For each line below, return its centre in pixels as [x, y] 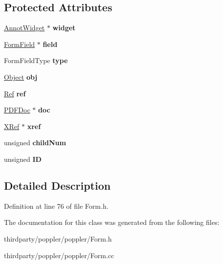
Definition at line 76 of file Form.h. [56, 206]
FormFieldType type [36, 60]
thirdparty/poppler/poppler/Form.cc [59, 255]
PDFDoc [17, 110]
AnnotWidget [24, 28]
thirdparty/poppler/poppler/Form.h [58, 238]
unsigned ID [23, 159]
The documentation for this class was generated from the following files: [112, 222]
